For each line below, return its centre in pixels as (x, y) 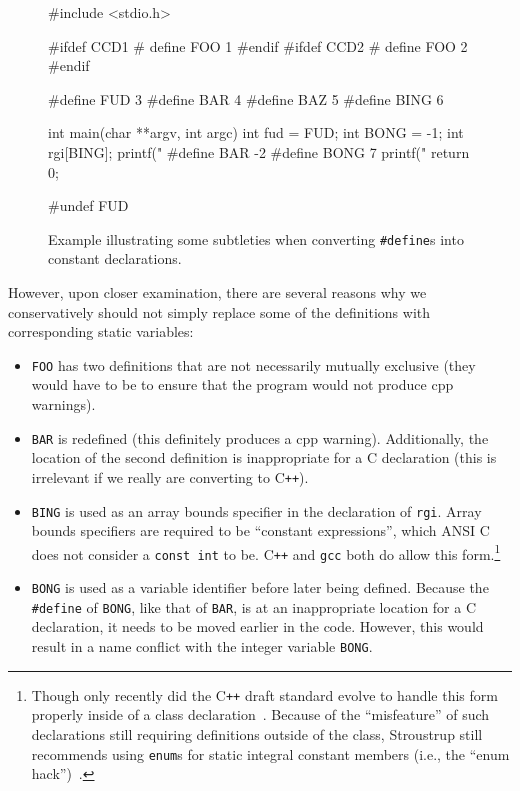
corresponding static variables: (101, 331)
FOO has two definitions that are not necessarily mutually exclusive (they (253, 364)
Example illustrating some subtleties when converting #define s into (256, 238)
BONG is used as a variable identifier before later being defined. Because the (260, 587)
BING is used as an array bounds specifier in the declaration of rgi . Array (256, 510)
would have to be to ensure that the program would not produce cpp (242, 384)
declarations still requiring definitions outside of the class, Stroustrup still (257, 733)
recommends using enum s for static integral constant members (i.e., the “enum (270, 753)
